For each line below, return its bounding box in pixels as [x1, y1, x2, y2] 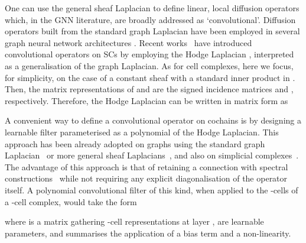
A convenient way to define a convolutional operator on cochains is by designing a [5, 114, 301, 127]
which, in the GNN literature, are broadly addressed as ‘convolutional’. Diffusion [5, 13, 296, 25]
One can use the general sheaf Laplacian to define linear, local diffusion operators [5, 2, 300, 14]
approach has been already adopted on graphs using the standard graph [5, 137, 265, 150]
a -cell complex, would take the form [5, 195, 137, 208]
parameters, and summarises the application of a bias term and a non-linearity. [5, 226, 291, 239]
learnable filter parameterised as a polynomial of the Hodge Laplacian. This [5, 125, 279, 138]
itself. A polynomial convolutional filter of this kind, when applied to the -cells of [5, 183, 298, 196]
